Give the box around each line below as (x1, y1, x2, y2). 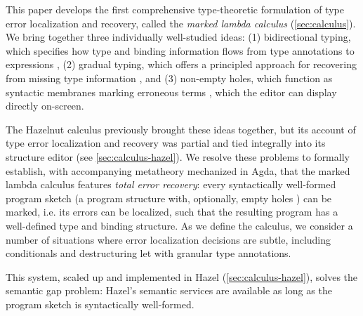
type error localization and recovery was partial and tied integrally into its (6, 136, 326, 150)
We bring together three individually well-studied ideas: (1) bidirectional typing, (6, 29, 351, 44)
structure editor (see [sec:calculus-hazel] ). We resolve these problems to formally (6, 149, 350, 164)
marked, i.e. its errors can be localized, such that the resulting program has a (6, 204, 338, 219)
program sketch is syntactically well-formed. (6, 296, 194, 311)
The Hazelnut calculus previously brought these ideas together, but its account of (6, 121, 356, 136)
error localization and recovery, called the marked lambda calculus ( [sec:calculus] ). (6, 15, 356, 30)
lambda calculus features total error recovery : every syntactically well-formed (6, 177, 336, 192)
